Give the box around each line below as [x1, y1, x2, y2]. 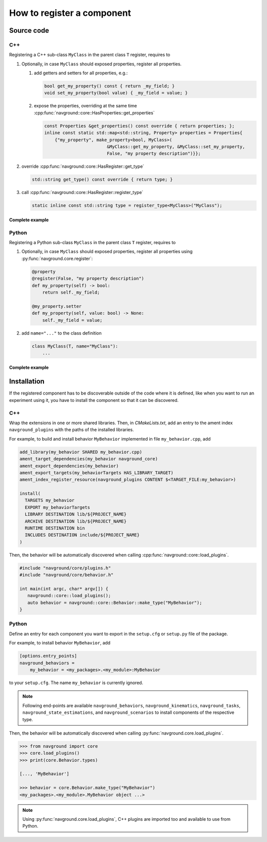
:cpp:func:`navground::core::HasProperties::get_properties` [34, 109, 155, 116]
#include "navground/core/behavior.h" [19, 572, 114, 578]
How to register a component [9, 7, 131, 18]
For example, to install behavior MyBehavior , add [9, 640, 111, 646]
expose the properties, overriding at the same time [34, 103, 137, 109]
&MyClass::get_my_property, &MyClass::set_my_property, [106, 144, 245, 149]
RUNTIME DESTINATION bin [25, 525, 85, 531]
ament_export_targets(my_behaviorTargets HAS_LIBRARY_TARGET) [19, 470, 174, 475]
